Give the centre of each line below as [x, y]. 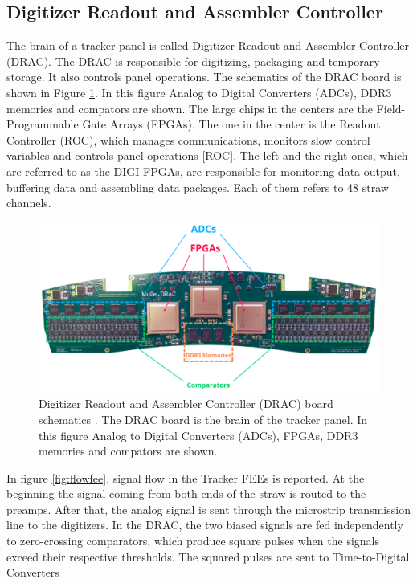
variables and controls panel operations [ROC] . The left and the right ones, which [207, 155]
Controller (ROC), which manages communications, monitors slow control [188, 139]
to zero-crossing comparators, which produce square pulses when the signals [193, 541]
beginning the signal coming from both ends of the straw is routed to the [186, 493]
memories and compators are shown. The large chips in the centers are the [190, 108]
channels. [29, 203]
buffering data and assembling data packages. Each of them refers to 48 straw [198, 187]
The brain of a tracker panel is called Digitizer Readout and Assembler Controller [208, 45]
